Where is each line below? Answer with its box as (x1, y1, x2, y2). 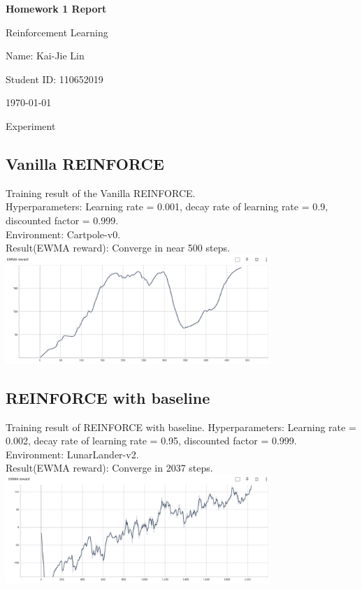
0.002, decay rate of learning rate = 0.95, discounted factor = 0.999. (6, 433, 297, 448)
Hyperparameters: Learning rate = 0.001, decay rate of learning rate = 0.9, (6, 199, 328, 214)
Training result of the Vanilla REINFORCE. (6, 185, 196, 200)
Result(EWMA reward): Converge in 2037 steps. (6, 460, 213, 475)
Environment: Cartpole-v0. (6, 226, 121, 241)
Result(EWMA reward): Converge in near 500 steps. (6, 240, 230, 255)
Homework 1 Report (6, 1, 107, 15)
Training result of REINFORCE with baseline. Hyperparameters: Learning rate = (6, 419, 356, 434)
